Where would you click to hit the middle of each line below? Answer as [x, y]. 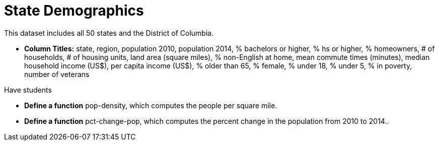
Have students [28, 90]
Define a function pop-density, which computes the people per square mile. [151, 105]
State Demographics [74, 11]
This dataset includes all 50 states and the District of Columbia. [109, 33]
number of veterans [57, 74]
